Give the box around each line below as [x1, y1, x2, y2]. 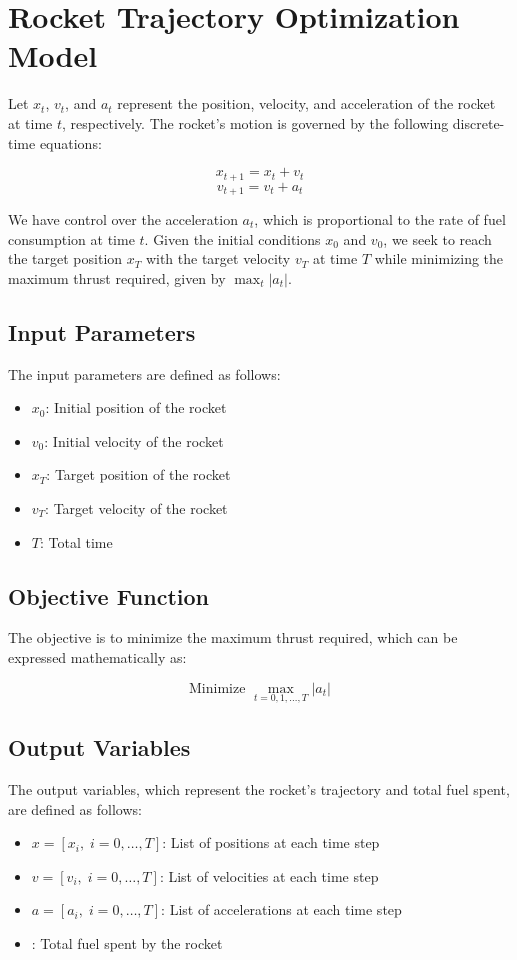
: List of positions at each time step [162, 832, 380, 853]
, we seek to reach [383, 228, 492, 249]
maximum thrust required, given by [8, 267, 226, 288]
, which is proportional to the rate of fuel [254, 209, 506, 229]
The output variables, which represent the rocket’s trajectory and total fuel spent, [8, 778, 510, 799]
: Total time [39, 531, 113, 552]
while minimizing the [374, 248, 504, 269]
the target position [8, 248, 123, 269]
